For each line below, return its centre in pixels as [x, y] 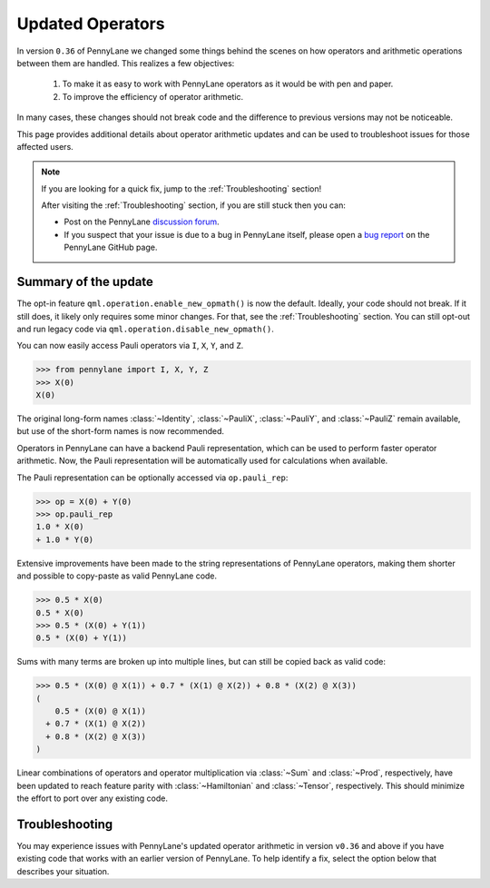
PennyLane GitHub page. [111, 247]
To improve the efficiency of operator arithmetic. [153, 96]
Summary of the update [85, 282]
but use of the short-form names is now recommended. [121, 431]
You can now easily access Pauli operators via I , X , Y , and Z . [130, 346]
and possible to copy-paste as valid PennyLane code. [117, 576]
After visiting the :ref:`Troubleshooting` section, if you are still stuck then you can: [194, 205]
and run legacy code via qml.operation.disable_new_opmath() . [145, 329]
